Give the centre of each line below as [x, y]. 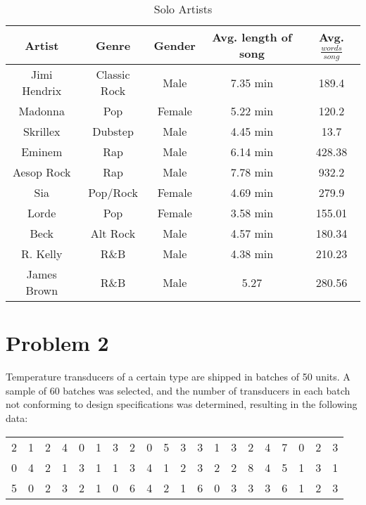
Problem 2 [57, 343]
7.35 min [252, 82]
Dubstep [113, 131]
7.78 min [252, 172]
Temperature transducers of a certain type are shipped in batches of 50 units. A [178, 377]
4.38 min [252, 254]
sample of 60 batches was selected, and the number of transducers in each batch [178, 390]
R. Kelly [42, 254]
